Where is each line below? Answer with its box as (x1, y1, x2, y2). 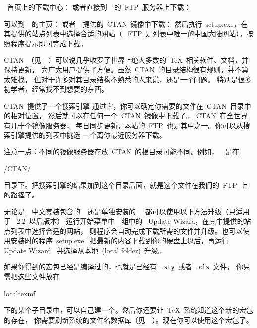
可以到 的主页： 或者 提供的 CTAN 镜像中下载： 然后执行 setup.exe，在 (4, 18, 248, 29)
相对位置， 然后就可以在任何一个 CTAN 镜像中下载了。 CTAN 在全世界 (10, 110, 248, 121)
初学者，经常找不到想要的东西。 (4, 84, 108, 94)
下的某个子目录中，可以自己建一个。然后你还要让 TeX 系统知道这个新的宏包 (4, 305, 253, 315)
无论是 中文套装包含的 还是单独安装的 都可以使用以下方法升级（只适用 (4, 206, 250, 216)
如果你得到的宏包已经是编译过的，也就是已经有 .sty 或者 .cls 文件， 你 (4, 262, 243, 272)
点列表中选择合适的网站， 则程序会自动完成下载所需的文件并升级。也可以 (4, 225, 243, 236)
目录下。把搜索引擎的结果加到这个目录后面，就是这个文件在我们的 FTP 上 (4, 180, 248, 190)
